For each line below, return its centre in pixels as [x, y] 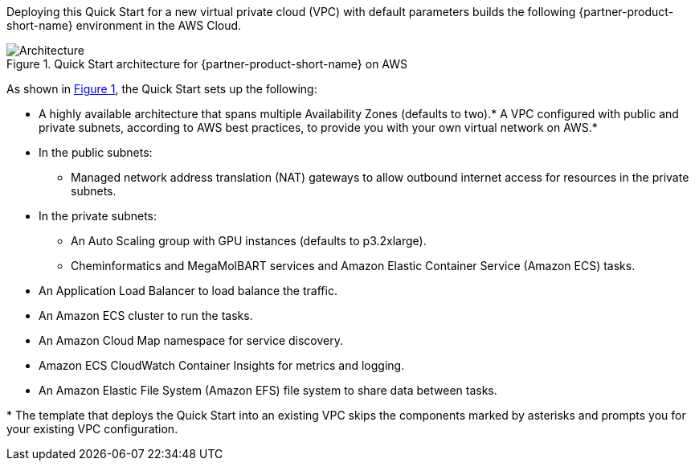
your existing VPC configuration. [92, 429]
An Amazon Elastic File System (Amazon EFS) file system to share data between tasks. [268, 390]
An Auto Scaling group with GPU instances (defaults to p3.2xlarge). [249, 241]
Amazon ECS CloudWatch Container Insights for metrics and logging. [222, 365]
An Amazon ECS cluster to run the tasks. [146, 315]
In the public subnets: [96, 152]
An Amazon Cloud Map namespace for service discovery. [191, 340]
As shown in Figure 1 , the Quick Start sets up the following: [162, 89]
